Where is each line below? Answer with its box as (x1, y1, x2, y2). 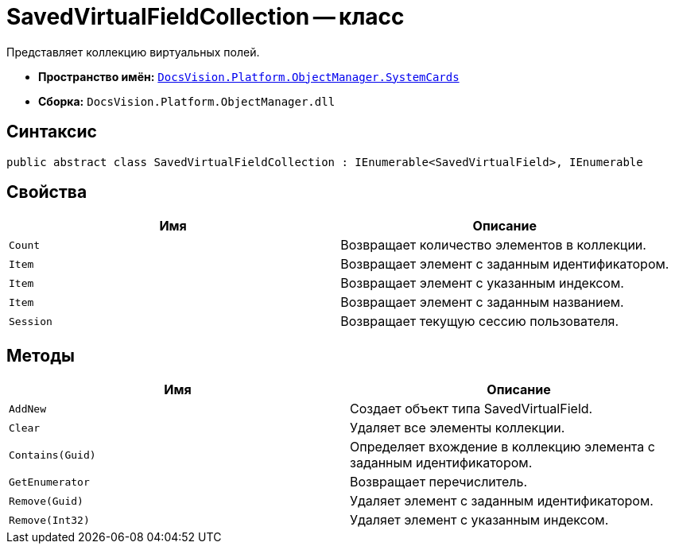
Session (9, 315, 52, 327)
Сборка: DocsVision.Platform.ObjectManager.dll (38, 94, 336, 108)
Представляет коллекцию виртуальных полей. (6, 45, 260, 59)
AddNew (9, 402, 46, 415)
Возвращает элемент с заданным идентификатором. (340, 256, 669, 273)
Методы (6, 345, 75, 366)
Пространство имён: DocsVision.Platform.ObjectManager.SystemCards (38, 69, 460, 83)
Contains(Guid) (9, 448, 96, 461)
